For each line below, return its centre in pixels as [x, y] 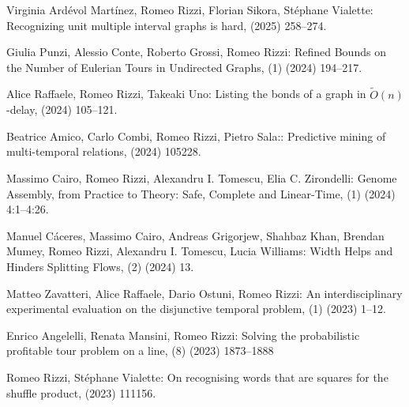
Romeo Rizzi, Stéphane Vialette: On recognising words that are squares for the [197, 377]
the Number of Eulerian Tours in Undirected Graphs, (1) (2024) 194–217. [184, 67]
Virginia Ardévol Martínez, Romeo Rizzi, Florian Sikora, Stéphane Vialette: [190, 9]
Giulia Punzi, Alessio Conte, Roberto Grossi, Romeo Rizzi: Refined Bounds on [196, 52]
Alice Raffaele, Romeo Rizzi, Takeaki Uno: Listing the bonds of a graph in [186, 94]
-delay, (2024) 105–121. [62, 109]
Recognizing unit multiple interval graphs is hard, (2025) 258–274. [167, 25]
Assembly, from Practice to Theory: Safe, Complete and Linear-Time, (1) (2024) [201, 193]
